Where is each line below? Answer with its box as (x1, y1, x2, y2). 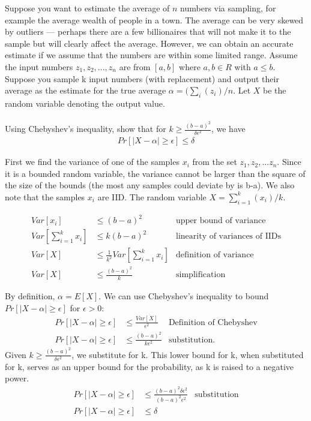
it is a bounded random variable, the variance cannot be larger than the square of (5, 167, 306, 179)
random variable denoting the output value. (5, 97, 165, 109)
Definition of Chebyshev (168, 318, 258, 327)
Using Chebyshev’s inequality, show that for (5, 122, 166, 135)
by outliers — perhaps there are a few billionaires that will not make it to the (5, 25, 291, 38)
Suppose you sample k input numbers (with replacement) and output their (5, 72, 279, 85)
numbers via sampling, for (180, 2, 276, 14)
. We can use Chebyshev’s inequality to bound (98, 290, 269, 302)
